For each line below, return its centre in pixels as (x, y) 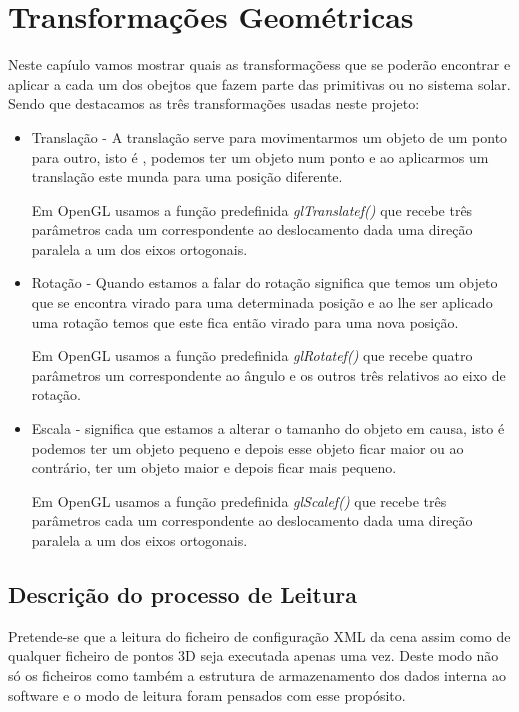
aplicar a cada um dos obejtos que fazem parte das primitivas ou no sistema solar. (259, 83)
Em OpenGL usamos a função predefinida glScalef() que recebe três (239, 500)
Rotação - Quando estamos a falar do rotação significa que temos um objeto (264, 282)
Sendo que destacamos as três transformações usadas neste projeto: (214, 103)
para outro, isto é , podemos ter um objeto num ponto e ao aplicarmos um (260, 156)
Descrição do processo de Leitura (183, 593)
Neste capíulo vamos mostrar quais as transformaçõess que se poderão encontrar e (259, 64)
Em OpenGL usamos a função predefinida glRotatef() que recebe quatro (252, 355)
